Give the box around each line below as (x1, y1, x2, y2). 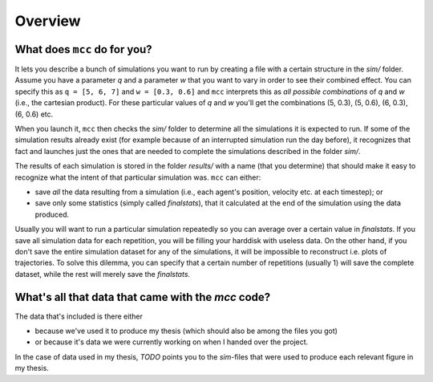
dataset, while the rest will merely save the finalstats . (14, 269, 191, 278)
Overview (14, 12, 81, 30)
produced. (34, 209, 70, 219)
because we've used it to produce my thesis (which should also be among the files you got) (34, 326, 338, 335)
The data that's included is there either (14, 311, 144, 321)
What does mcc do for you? (14, 43, 152, 56)
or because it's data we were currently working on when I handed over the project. (34, 337, 309, 347)
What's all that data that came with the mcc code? (14, 290, 271, 304)
